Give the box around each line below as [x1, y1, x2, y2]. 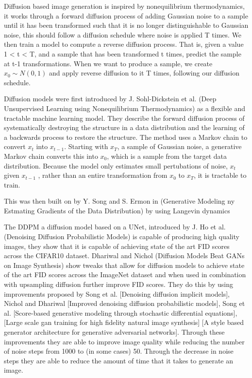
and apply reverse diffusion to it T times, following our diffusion [49, 68, 239, 78]
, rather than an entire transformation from [38, 170, 168, 180]
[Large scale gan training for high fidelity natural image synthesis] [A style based [4, 317, 244, 327]
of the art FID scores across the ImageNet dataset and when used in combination [4, 269, 246, 280]
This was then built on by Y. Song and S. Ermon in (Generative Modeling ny [4, 196, 235, 206]
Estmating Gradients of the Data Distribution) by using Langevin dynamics [4, 205, 230, 215]
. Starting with [64, 141, 108, 151]
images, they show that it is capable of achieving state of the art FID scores [4, 241, 230, 251]
